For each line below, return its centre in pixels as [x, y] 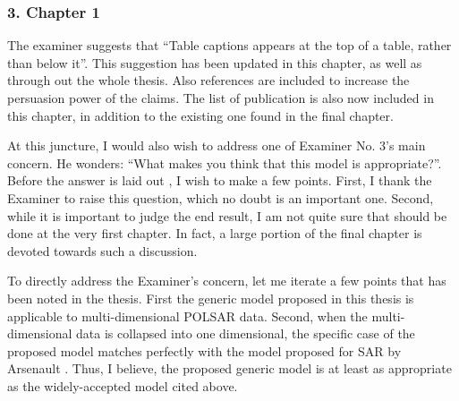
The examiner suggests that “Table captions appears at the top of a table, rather [229, 45]
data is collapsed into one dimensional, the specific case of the [246, 333]
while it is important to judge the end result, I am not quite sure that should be [227, 215]
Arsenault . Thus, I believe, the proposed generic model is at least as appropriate [229, 368]
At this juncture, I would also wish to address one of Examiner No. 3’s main [217, 145]
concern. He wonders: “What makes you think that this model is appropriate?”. [225, 162]
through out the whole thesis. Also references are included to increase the [208, 80]
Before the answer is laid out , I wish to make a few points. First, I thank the [220, 180]
